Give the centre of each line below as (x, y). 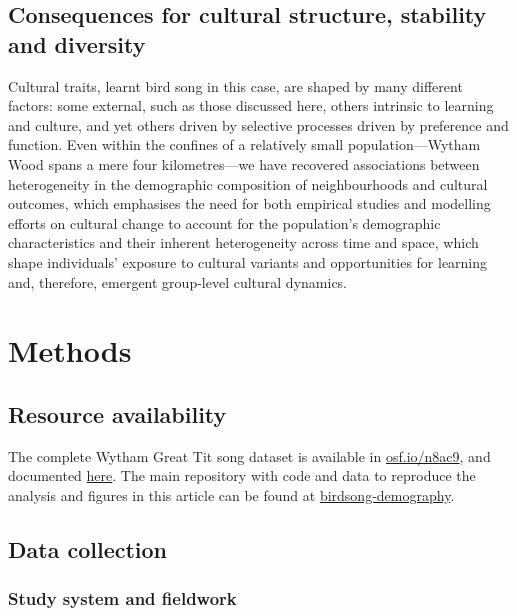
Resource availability (117, 413)
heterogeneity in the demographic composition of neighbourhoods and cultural (248, 183)
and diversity (77, 43)
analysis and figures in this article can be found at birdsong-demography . (231, 494)
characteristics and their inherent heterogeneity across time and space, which (243, 242)
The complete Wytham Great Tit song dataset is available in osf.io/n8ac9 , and (249, 455)
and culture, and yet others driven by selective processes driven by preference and (258, 124)
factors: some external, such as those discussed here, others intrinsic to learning (251, 105)
